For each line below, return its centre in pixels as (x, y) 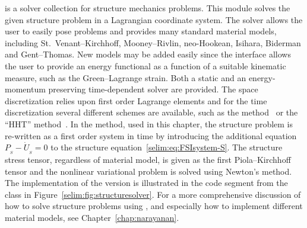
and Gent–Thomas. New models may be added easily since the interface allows (148, 54)
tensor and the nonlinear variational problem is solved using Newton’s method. (148, 171)
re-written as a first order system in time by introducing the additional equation (151, 135)
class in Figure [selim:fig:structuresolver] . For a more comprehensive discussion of (153, 194)
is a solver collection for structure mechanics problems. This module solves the (148, 8)
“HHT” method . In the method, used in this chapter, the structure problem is (149, 123)
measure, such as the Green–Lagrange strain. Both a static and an (126, 77)
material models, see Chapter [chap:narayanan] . (92, 217)
